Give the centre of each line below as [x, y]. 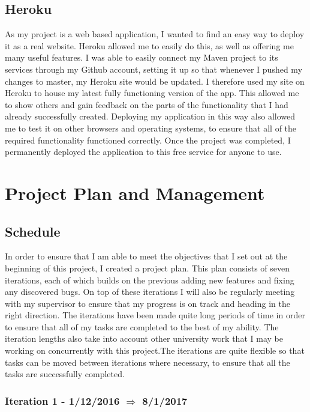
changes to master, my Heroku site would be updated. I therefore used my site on [155, 81]
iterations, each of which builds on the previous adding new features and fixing [150, 280]
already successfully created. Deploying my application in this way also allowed [150, 116]
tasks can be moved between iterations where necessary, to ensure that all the [148, 362]
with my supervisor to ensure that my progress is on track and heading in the [148, 303]
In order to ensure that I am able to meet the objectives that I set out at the [146, 256]
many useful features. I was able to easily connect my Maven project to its [142, 57]
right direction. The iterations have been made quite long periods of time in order [155, 315]
